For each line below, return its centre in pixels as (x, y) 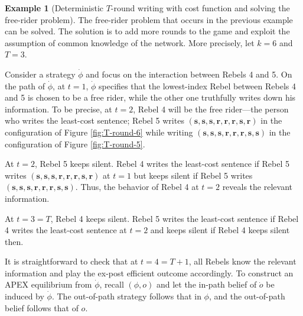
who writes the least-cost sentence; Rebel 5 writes (95, 120)
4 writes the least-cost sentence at (66, 230)
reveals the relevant (257, 187)
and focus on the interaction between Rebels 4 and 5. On (189, 74)
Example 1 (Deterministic (54, 8)
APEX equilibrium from (48, 284)
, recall (112, 284)
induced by (25, 296)
